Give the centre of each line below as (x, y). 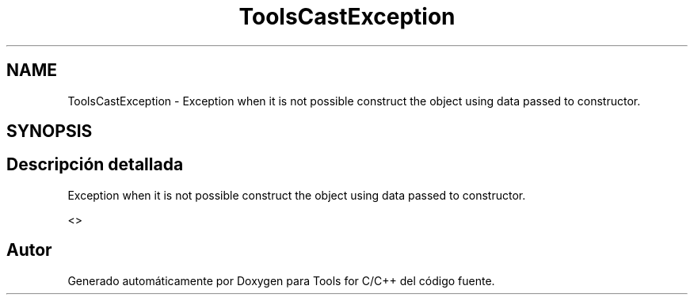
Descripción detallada (95, 165)
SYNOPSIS (50, 131)
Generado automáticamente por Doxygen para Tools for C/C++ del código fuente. (281, 280)
